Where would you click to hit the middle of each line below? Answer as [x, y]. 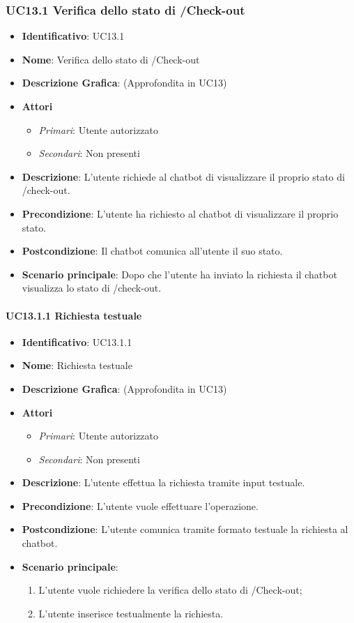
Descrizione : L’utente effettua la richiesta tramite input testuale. [163, 482]
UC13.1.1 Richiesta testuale [74, 315]
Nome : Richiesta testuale [77, 365]
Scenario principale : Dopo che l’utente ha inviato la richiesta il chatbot [179, 274]
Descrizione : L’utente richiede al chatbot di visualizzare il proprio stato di [183, 176]
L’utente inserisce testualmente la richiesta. [131, 613]
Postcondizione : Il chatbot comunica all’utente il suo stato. [152, 251]
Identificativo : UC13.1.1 [77, 341]
